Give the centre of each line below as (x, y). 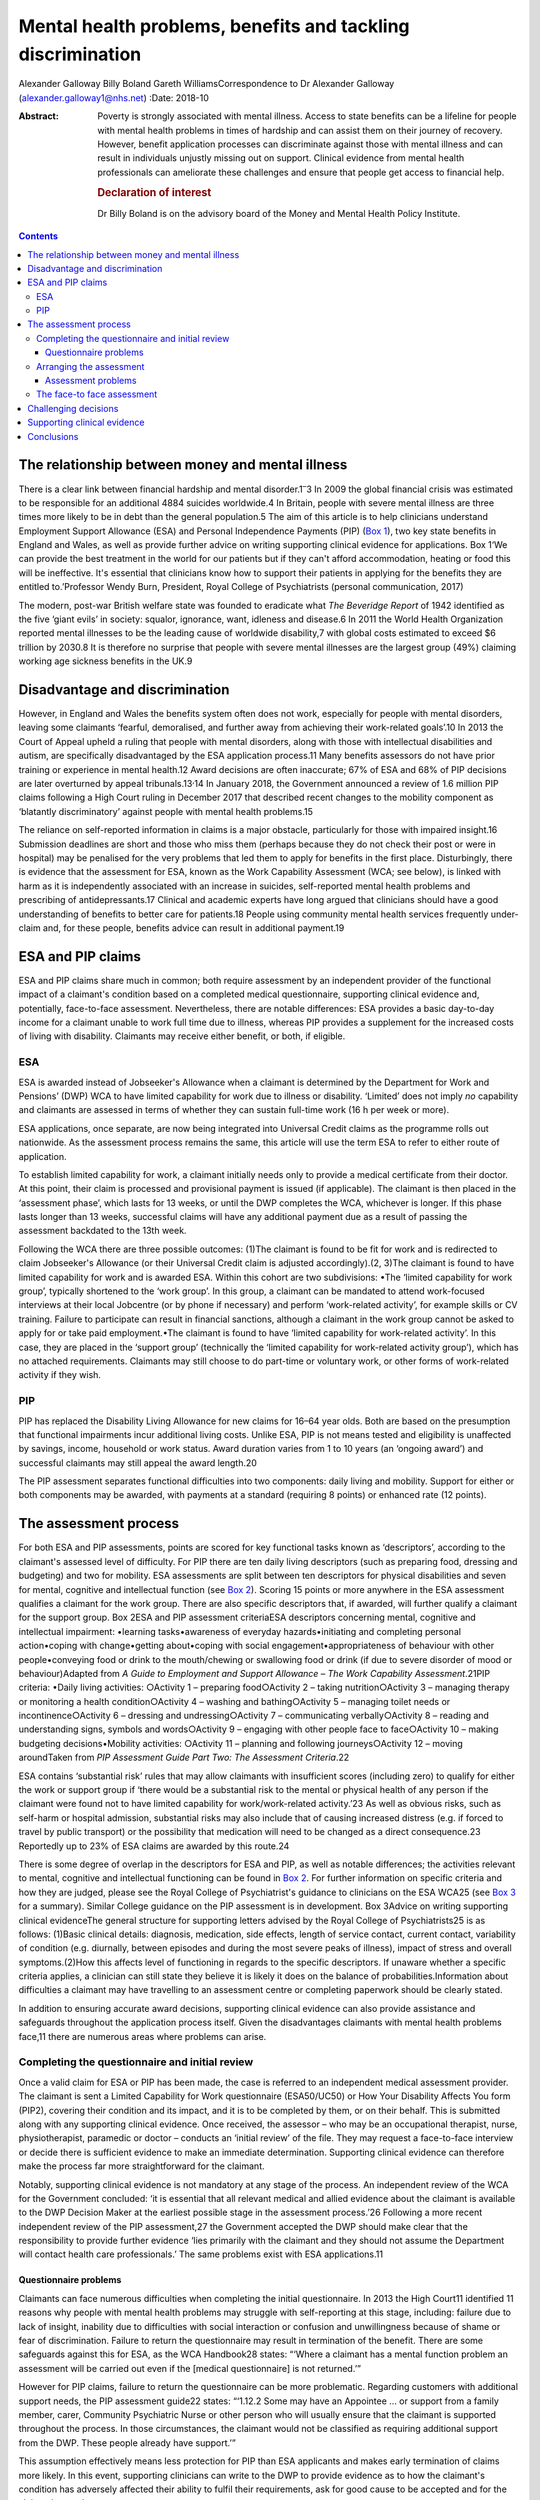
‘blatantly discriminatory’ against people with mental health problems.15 (166, 811)
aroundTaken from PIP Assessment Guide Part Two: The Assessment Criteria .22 (184, 1757)
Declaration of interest (154, 193)
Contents (38, 236)
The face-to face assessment (97, 394)
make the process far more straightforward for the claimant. (141, 2166)
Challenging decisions (73, 408)
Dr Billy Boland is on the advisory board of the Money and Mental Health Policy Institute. (279, 213)
